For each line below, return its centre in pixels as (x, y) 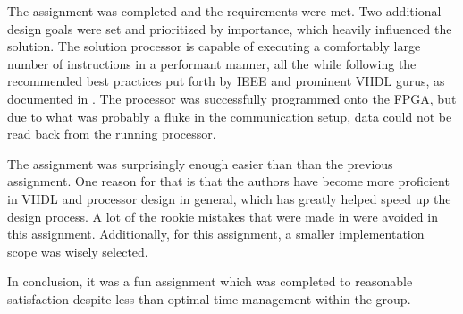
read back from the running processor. (112, 134)
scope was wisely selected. (78, 251)
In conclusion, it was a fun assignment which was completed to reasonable (210, 281)
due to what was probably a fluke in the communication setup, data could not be (230, 116)
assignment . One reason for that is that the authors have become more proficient (228, 181)
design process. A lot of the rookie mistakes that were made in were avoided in (223, 216)
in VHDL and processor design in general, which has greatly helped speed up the (229, 198)
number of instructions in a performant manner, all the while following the (212, 63)
